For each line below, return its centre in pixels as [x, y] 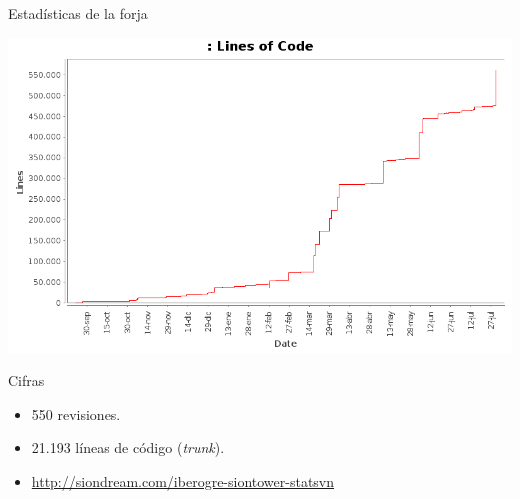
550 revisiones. [76, 413]
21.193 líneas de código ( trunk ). [128, 447]
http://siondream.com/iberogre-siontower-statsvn [183, 480]
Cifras [26, 380]
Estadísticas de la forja [78, 13]
